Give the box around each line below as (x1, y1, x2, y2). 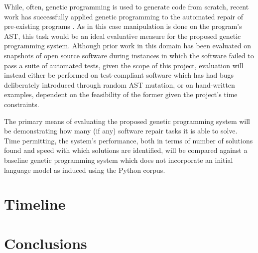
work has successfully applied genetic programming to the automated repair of (4, 11, 244, 21)
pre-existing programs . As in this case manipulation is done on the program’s (4, 21, 242, 31)
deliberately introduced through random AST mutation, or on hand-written (4, 79, 235, 90)
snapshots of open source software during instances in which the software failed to (4, 50, 254, 60)
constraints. (4, 99, 39, 109)
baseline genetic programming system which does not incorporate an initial (4, 154, 233, 165)
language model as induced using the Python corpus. (4, 164, 165, 175)
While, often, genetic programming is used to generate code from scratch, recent (4, 1, 249, 11)
